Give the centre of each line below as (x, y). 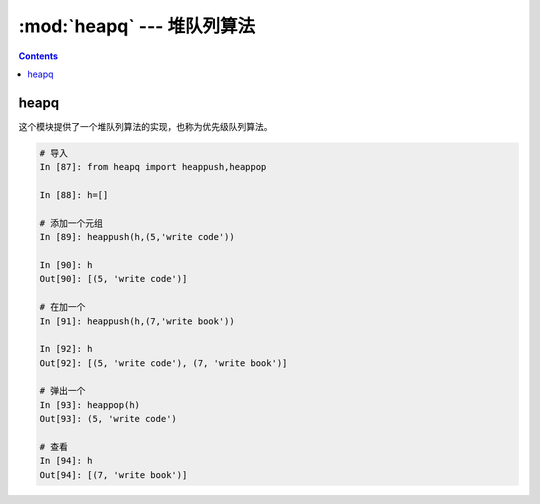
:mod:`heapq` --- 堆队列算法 (137, 26)
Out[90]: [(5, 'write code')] (113, 279)
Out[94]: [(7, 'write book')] (113, 474)
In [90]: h (66, 264)
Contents (38, 56)
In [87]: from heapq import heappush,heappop (153, 167)
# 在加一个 (62, 307)
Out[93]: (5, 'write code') (108, 419)
